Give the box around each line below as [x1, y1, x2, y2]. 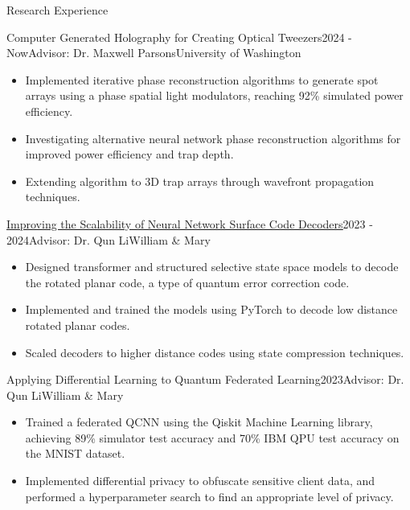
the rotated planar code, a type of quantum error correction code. [25, 274, 350, 290]
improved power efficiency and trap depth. [25, 146, 234, 162]
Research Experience [6, 2, 109, 18]
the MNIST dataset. [25, 445, 125, 462]
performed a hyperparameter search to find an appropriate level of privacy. [25, 487, 394, 504]
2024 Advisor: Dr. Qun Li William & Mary [6, 231, 211, 248]
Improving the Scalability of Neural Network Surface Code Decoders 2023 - [6, 215, 373, 232]
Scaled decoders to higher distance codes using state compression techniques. [25, 343, 404, 360]
